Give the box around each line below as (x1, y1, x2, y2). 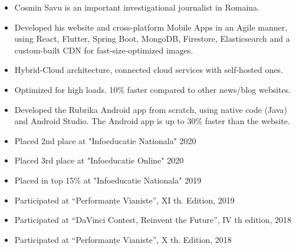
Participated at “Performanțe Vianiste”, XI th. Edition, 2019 (14, 194, 235, 206)
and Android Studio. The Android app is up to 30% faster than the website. (14, 115, 290, 127)
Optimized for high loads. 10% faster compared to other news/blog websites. (14, 83, 291, 95)
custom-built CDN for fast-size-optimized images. (14, 44, 193, 56)
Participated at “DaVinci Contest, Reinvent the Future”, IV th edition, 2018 (14, 214, 291, 226)
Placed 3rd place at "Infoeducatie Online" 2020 (14, 154, 184, 166)
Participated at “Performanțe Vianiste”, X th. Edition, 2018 (14, 233, 232, 245)
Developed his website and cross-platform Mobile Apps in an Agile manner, (14, 21, 288, 33)
